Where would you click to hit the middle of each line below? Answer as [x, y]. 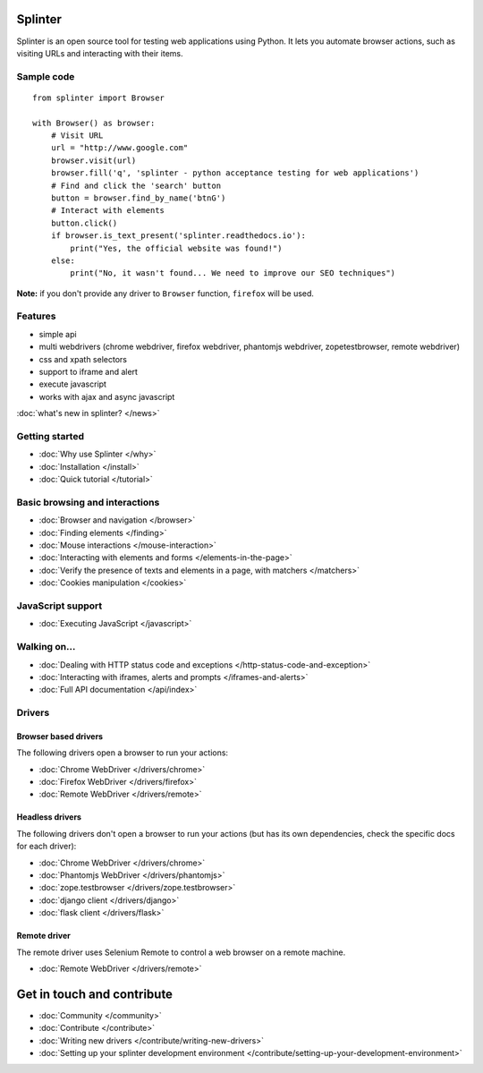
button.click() [84, 223]
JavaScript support [59, 606]
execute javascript [73, 384]
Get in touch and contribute [95, 994]
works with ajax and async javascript [107, 396]
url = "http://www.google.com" [119, 148]
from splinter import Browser [99, 98]
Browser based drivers [59, 736]
